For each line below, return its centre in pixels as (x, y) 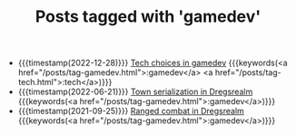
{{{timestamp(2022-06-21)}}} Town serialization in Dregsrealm (135, 92)
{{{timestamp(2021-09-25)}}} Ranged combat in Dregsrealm (131, 111)
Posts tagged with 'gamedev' (148, 17)
